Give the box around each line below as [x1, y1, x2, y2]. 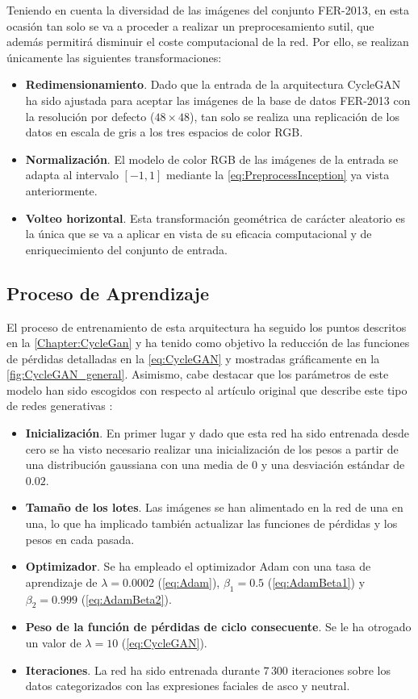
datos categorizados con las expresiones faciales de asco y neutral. [25, 677, 350, 694]
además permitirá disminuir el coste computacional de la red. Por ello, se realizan [6, 33, 409, 50]
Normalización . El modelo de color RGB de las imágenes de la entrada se [25, 150, 399, 167]
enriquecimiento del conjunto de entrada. [25, 241, 228, 257]
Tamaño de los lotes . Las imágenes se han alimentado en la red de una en [25, 499, 403, 516]
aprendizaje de [25, 573, 98, 590]
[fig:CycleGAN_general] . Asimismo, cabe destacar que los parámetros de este [6, 366, 389, 383]
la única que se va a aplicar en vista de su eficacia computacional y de [25, 225, 372, 242]
